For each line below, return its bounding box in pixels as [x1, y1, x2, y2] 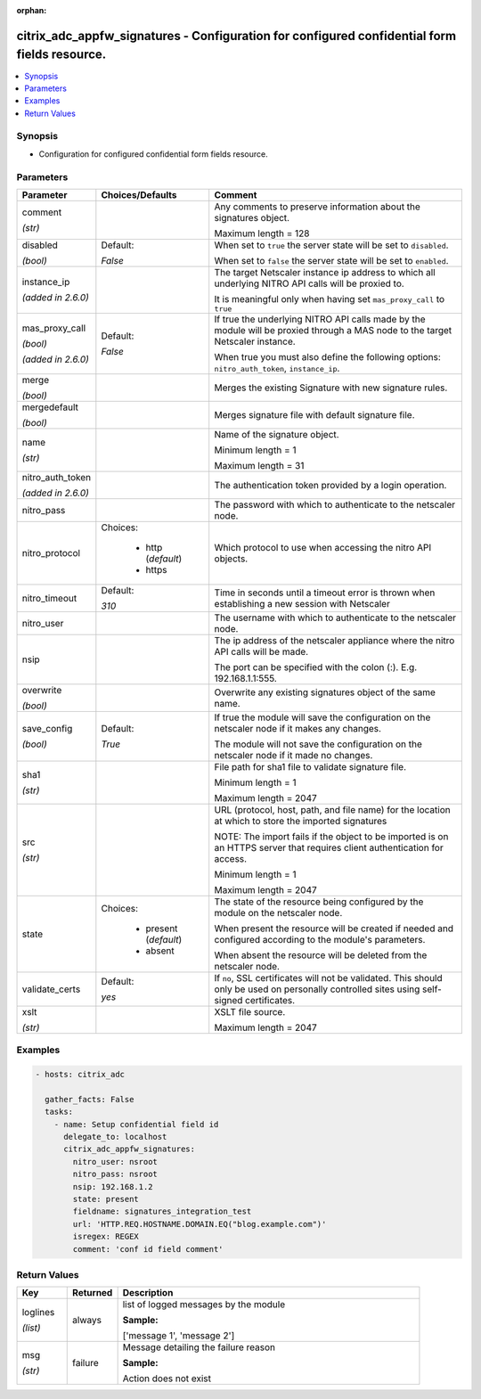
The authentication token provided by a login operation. [214, 479, 447, 491]
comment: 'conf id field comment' [72, 1244, 224, 1254]
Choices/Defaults [101, 188, 177, 200]
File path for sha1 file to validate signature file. [214, 760, 407, 773]
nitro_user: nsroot [72, 1157, 158, 1166]
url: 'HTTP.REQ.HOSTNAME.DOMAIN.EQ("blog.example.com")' [72, 1219, 327, 1229]
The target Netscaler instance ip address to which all [214, 266, 436, 278]
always [72, 1314, 102, 1327]
